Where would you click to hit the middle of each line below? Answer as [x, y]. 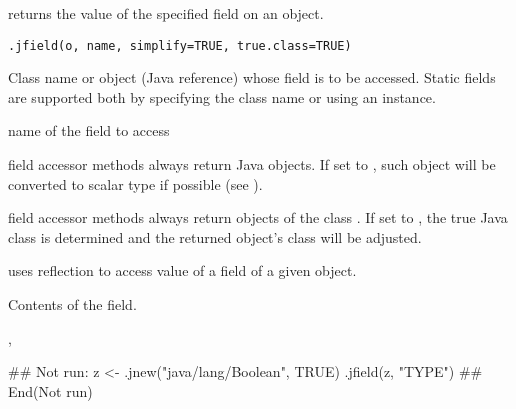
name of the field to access [89, 130]
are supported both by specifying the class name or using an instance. [222, 96]
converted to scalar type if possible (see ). [135, 183]
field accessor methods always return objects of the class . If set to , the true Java [258, 217]
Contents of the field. [72, 304]
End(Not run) [50, 390]
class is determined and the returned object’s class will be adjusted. [215, 236]
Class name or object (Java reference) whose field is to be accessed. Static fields [252, 77]
